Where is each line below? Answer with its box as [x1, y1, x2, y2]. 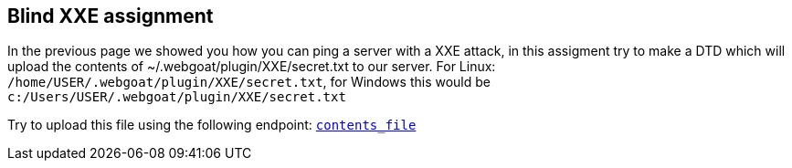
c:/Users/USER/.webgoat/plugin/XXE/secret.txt [7, 89, 346, 105]
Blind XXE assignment [7, 5, 214, 27]
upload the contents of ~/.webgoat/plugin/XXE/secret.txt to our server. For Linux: [7, 58, 496, 75]
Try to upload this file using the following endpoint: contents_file [7, 117, 417, 133]
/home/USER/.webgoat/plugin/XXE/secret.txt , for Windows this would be [7, 74, 491, 90]
